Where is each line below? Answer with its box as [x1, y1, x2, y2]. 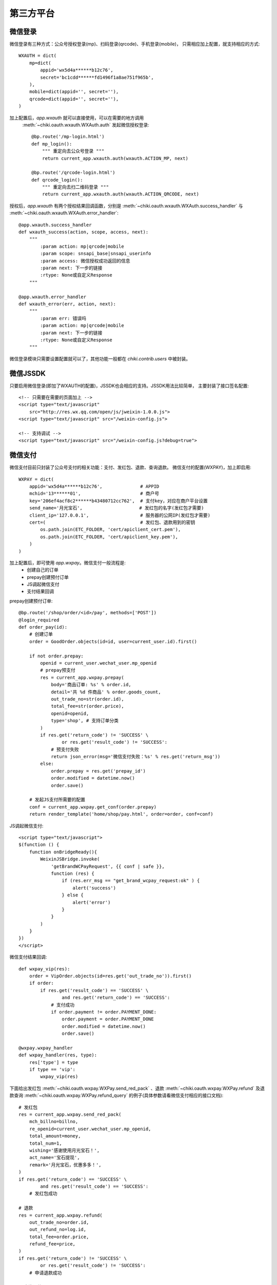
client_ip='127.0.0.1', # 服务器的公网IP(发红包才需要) [29, 512, 210, 518]
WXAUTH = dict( [18, 53, 57, 59]
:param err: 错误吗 [40, 315, 87, 321]
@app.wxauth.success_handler [18, 222, 92, 228]
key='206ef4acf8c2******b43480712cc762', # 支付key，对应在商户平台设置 [29, 498, 208, 504]
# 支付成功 [51, 1002, 75, 1007]
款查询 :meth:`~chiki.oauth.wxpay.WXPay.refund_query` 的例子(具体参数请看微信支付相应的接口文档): [9, 1092, 224, 1098]
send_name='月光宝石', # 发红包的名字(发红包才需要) [29, 505, 205, 511]
